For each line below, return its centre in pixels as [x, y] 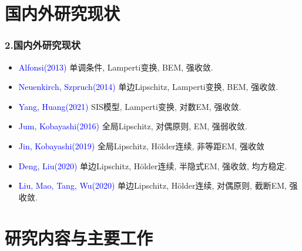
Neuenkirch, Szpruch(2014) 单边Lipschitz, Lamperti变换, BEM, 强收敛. [148, 87]
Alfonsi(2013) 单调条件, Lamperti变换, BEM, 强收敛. [116, 67]
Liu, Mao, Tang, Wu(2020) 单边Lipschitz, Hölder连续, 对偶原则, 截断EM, [152, 185]
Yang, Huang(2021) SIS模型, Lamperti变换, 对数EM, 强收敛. [130, 106]
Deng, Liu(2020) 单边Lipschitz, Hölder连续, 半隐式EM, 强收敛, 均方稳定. [153, 165]
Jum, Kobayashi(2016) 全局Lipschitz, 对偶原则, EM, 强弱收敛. [133, 126]
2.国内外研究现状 [43, 45]
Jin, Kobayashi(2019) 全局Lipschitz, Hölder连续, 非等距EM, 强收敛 [141, 145]
